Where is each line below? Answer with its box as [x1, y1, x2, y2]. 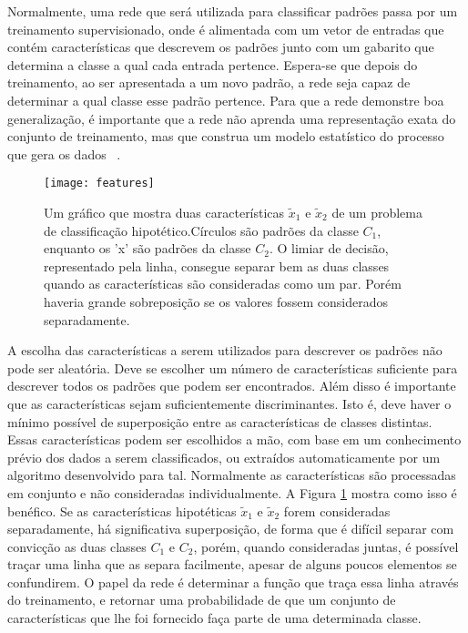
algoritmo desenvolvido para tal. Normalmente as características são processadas [7, 465, 456, 485]
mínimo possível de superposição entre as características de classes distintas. [7, 412, 432, 431]
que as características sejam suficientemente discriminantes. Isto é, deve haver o [7, 393, 452, 413]
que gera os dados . [7, 144, 121, 163]
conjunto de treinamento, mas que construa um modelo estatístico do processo [7, 127, 444, 146]
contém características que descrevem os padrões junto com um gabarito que [7, 37, 434, 56]
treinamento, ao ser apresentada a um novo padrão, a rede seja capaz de [7, 73, 411, 92]
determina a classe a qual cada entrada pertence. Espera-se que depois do [7, 55, 418, 74]
